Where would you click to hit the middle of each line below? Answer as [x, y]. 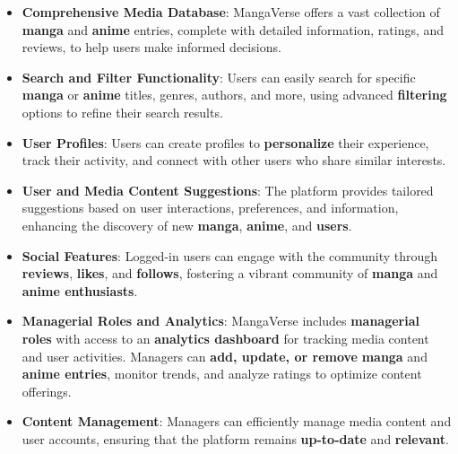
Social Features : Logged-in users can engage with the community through [230, 255]
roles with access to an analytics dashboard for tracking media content [225, 338]
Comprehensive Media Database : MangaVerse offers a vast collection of [231, 12]
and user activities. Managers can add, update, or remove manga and [225, 356]
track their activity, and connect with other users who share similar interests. [234, 160]
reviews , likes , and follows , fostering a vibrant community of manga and [230, 273]
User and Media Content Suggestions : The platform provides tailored [228, 190]
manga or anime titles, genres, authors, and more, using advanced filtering [234, 95]
